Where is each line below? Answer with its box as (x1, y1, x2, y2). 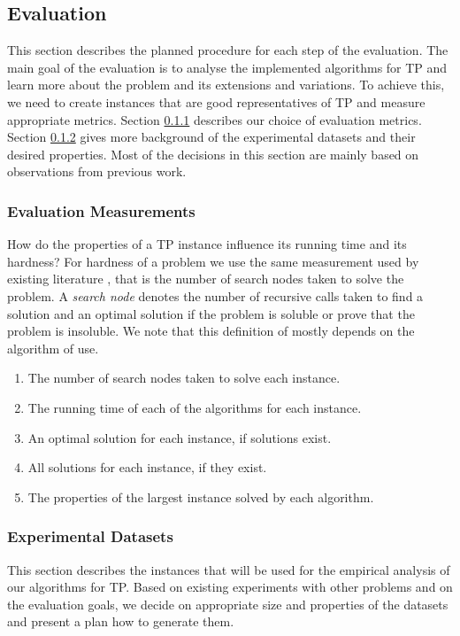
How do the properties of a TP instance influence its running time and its (7, 235, 407, 253)
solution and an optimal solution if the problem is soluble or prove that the (7, 304, 415, 322)
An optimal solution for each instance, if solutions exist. (27, 428, 332, 446)
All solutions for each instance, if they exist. (27, 458, 267, 477)
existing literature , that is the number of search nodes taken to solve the (7, 269, 404, 288)
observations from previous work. (7, 162, 187, 181)
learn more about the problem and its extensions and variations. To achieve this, (7, 75, 445, 94)
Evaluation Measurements (7, 199, 195, 221)
